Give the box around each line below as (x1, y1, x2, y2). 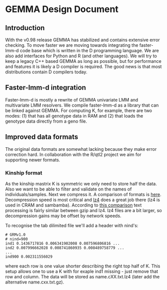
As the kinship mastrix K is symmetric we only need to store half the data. (5, 180, 157, 186)
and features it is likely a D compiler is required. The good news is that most (5, 64, 162, 69)
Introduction (5, 24, 45, 32)
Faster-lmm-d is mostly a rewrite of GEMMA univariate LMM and (5, 96, 138, 103)
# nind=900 (5, 236, 28, 242)
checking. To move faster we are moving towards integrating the (5, 42, 139, 48)
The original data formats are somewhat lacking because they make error (5, 146, 157, 152)
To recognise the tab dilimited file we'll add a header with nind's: (5, 222, 139, 228)
